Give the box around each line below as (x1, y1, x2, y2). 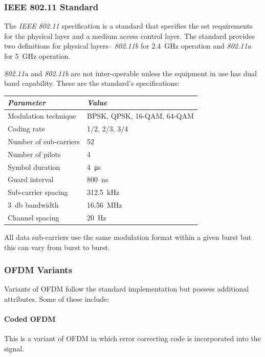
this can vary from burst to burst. (4, 241, 110, 252)
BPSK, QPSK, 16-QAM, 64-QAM (87, 110, 194, 121)
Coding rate (8, 123, 45, 133)
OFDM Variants (4, 263, 73, 276)
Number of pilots (8, 148, 61, 159)
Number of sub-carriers (8, 136, 80, 146)
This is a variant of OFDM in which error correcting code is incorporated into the (4, 333, 261, 344)
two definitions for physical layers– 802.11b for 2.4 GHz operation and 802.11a (4, 40, 251, 51)
